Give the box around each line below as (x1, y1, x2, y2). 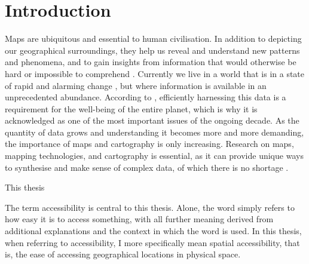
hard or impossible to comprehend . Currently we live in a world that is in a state (5, 67, 305, 79)
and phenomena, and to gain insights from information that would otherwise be (5, 56, 296, 68)
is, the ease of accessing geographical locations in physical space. (5, 248, 241, 260)
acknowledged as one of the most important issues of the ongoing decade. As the (5, 114, 299, 127)
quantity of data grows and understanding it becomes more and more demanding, (5, 125, 304, 138)
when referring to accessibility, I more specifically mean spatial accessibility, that (5, 236, 300, 248)
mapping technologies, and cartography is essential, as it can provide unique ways (5, 149, 304, 162)
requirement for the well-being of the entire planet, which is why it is (5, 102, 258, 115)
